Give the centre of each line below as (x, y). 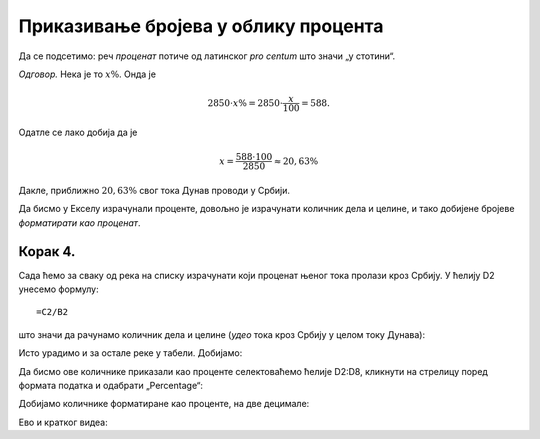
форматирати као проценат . (79, 222)
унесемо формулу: (58, 289)
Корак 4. (47, 251)
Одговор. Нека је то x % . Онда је (87, 74)
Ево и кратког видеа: (63, 422)
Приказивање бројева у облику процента (201, 26)
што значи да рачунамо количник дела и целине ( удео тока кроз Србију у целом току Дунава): (222, 334)
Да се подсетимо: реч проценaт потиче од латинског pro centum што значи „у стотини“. (207, 56)
